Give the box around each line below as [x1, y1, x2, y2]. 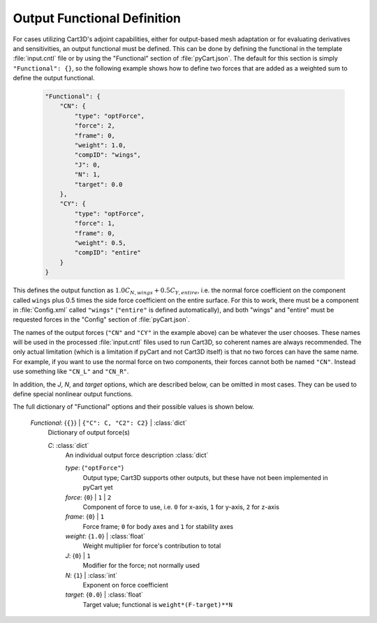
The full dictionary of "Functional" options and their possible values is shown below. [13, 403, 255, 411]
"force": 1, [74, 220, 115, 227]
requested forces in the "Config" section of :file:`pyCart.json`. [13, 315, 190, 324]
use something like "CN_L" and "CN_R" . [13, 367, 129, 376]
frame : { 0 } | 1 [65, 513, 105, 521]
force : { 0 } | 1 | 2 [65, 493, 112, 502]
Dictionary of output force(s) [47, 428, 131, 437]
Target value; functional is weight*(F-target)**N [82, 600, 233, 608]
